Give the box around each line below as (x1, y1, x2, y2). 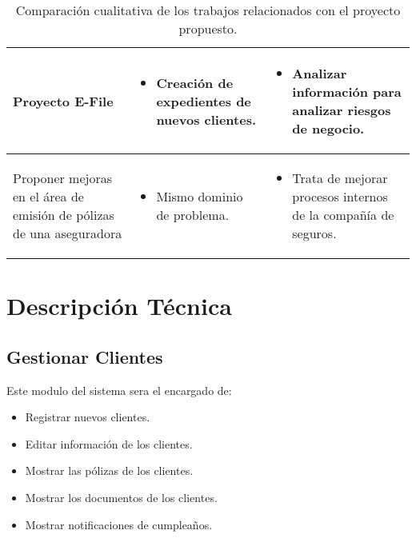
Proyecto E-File (13, 91, 114, 110)
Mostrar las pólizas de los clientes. (25, 462, 194, 479)
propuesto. (178, 19, 238, 38)
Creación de (156, 73, 234, 92)
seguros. (292, 224, 337, 242)
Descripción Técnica (6, 289, 232, 322)
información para (292, 82, 402, 101)
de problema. (156, 205, 230, 224)
